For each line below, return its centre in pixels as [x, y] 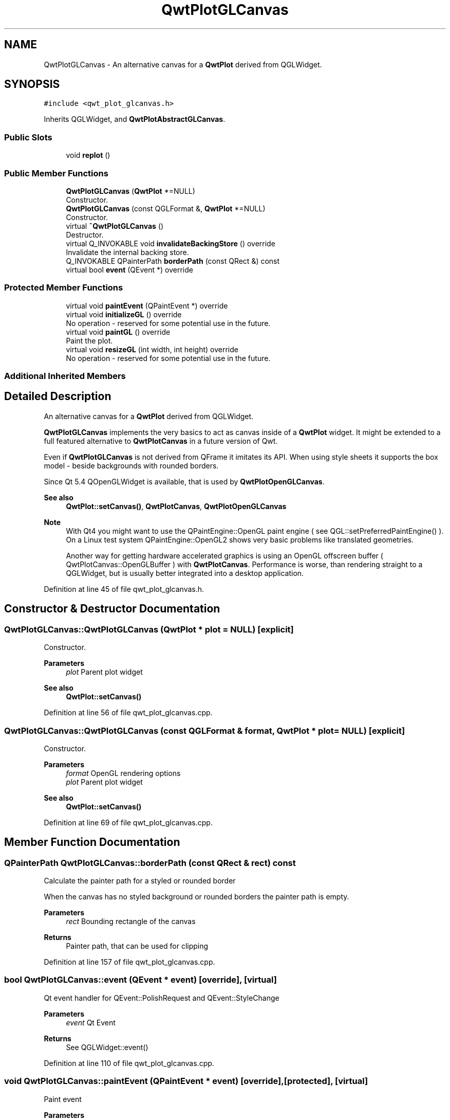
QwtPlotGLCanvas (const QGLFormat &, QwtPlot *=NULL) [166, 208]
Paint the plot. [89, 340]
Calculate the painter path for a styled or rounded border [140, 881]
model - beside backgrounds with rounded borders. [131, 465]
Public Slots [28, 137]
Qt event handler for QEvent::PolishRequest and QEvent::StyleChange [162, 998]
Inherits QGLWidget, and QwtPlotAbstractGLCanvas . [135, 119]
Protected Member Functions [64, 288]
